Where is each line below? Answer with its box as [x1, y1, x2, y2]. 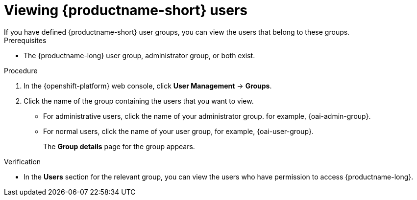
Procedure [4, 66, 38, 75]
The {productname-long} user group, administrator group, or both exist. [24, 51, 255, 60]
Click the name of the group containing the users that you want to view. [24, 96, 254, 105]
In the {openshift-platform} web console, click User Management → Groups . [24, 81, 272, 90]
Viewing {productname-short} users [4, 2, 248, 19]
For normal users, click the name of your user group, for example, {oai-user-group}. [43, 127, 314, 135]
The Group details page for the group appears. [43, 142, 195, 151]
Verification [4, 157, 41, 166]
